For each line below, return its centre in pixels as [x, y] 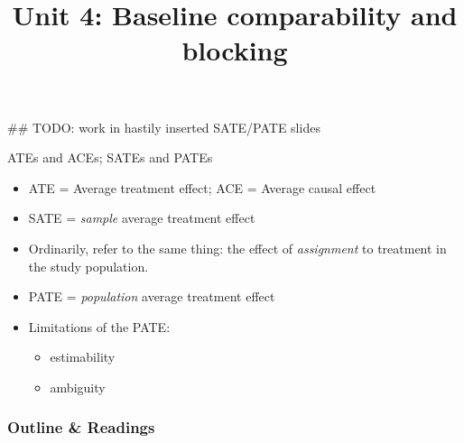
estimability [83, 357]
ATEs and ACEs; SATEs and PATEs [110, 157]
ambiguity [78, 387]
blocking [235, 50]
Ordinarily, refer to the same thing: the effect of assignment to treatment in [237, 248]
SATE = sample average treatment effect [142, 218]
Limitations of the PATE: [99, 326]
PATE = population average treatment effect [152, 296]
